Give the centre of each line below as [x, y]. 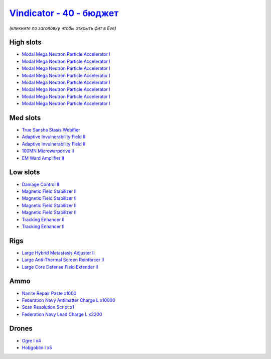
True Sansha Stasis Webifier [51, 130]
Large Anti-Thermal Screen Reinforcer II [63, 260]
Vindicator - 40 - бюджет [64, 13]
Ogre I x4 [31, 340]
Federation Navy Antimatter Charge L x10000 [69, 300]
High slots [26, 42]
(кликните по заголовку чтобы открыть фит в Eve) [63, 28]
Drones [21, 329]
